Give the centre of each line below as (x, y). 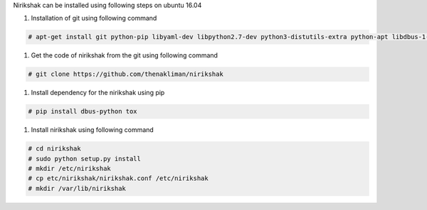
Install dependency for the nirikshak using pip (98, 93)
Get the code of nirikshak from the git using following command (125, 55)
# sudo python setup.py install (85, 159)
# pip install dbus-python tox (83, 111)
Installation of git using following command (94, 18)
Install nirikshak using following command (93, 130)
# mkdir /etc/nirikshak (70, 169)
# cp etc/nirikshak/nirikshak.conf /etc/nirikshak (118, 178)
